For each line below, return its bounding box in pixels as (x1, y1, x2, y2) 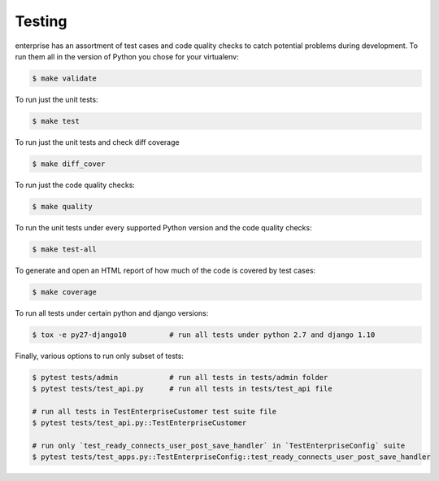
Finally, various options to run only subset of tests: (15, 351, 185, 361)
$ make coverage (32, 287, 98, 296)
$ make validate (32, 73, 98, 83)
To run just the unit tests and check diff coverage (15, 137, 180, 146)
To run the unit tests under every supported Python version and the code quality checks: (15, 222, 312, 232)
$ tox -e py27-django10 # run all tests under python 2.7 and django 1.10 (32, 330, 376, 339)
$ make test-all (32, 244, 98, 254)
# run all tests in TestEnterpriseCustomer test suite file (32, 407, 277, 416)
